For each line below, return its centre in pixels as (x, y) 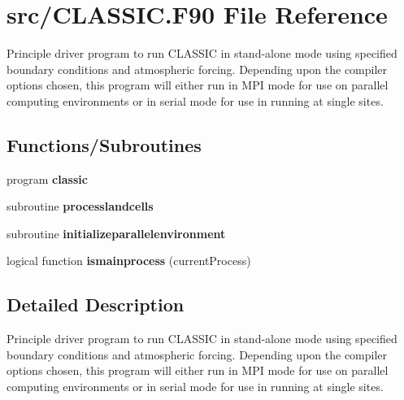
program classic (47, 178)
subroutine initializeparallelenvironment (116, 233)
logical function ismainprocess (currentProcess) (129, 261)
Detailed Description (96, 304)
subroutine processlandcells (80, 206)
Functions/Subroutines (104, 144)
